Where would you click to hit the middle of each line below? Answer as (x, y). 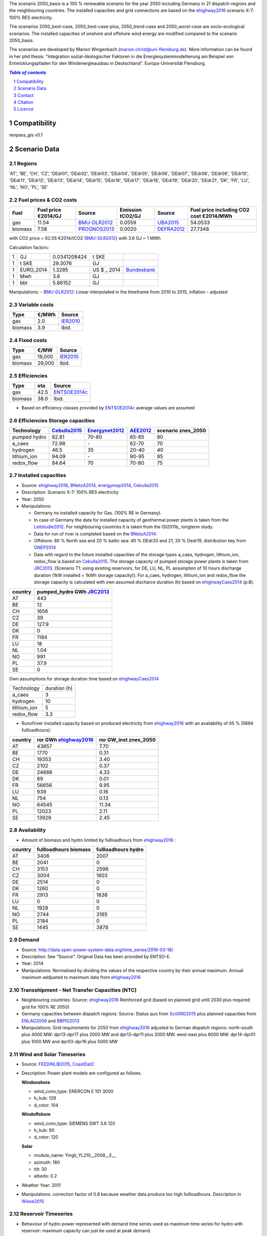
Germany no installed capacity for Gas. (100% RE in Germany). (98, 513)
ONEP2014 (45, 548)
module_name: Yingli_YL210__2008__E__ (75, 1155)
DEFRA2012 (171, 229)
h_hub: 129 (45, 1098)
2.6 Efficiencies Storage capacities (52, 420)
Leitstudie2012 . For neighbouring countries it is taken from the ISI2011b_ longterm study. (124, 527)
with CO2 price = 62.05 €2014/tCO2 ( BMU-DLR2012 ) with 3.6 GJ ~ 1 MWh (85, 238)
